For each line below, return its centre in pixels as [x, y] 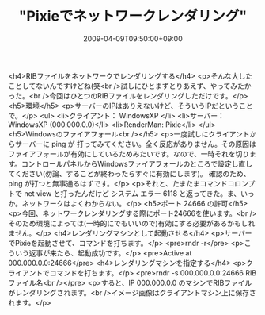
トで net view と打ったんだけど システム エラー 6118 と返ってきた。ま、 [125, 193]
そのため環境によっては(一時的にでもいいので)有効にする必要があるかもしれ [132, 223]
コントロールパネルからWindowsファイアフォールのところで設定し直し [137, 163]
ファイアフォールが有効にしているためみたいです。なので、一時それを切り [129, 154]
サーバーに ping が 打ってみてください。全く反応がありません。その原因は [135, 144]
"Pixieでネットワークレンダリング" [133, 16]
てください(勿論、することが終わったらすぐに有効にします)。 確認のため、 [129, 173]
